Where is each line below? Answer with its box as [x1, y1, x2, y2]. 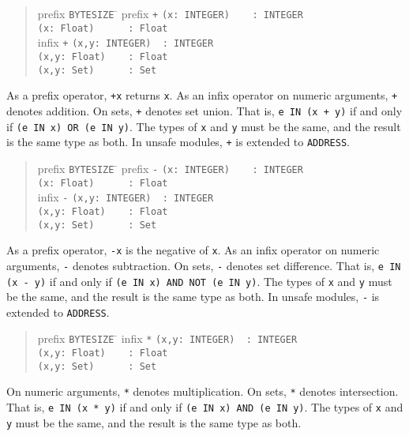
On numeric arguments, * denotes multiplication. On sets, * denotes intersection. [6, 383, 399, 400]
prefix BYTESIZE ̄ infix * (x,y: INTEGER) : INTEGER [37, 330, 298, 347]
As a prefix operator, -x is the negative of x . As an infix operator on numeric [6, 242, 380, 258]
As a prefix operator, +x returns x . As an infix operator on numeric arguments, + [6, 87, 398, 103]
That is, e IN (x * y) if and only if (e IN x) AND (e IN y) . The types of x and [6, 399, 403, 415]
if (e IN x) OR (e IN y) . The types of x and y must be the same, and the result [6, 118, 401, 134]
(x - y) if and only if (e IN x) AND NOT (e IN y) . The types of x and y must [6, 272, 392, 289]
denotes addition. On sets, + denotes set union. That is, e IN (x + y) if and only [6, 102, 403, 118]
